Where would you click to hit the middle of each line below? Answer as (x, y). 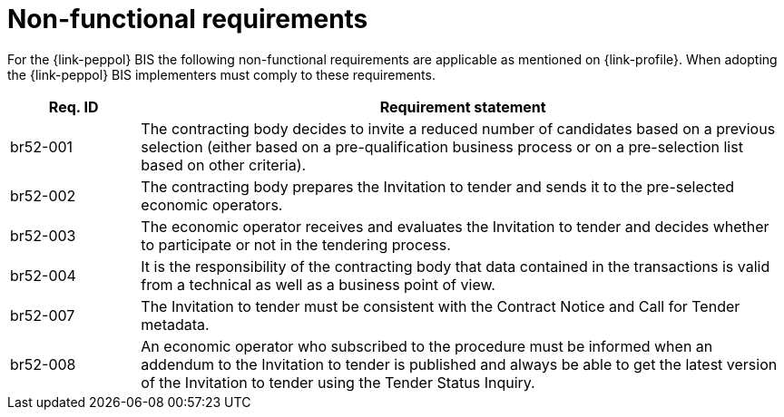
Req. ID (73, 107)
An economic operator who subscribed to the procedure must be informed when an (427, 346)
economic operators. (212, 204)
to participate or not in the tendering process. (296, 244)
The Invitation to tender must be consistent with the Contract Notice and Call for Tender (441, 306)
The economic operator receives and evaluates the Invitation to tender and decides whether (455, 226)
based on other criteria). (224, 165)
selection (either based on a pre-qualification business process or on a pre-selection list (442, 146)
